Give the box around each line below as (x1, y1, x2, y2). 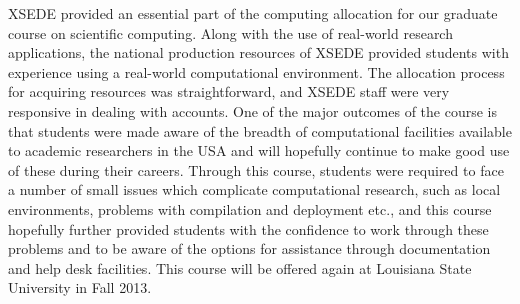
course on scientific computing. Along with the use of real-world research (8, 22, 453, 43)
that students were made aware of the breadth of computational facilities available (8, 120, 512, 141)
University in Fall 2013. (8, 277, 152, 298)
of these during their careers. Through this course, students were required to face (8, 159, 504, 180)
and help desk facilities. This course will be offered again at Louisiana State (8, 257, 472, 278)
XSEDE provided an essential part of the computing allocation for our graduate (8, 3, 498, 23)
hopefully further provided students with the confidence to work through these (8, 218, 489, 239)
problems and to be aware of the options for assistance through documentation (8, 238, 491, 259)
